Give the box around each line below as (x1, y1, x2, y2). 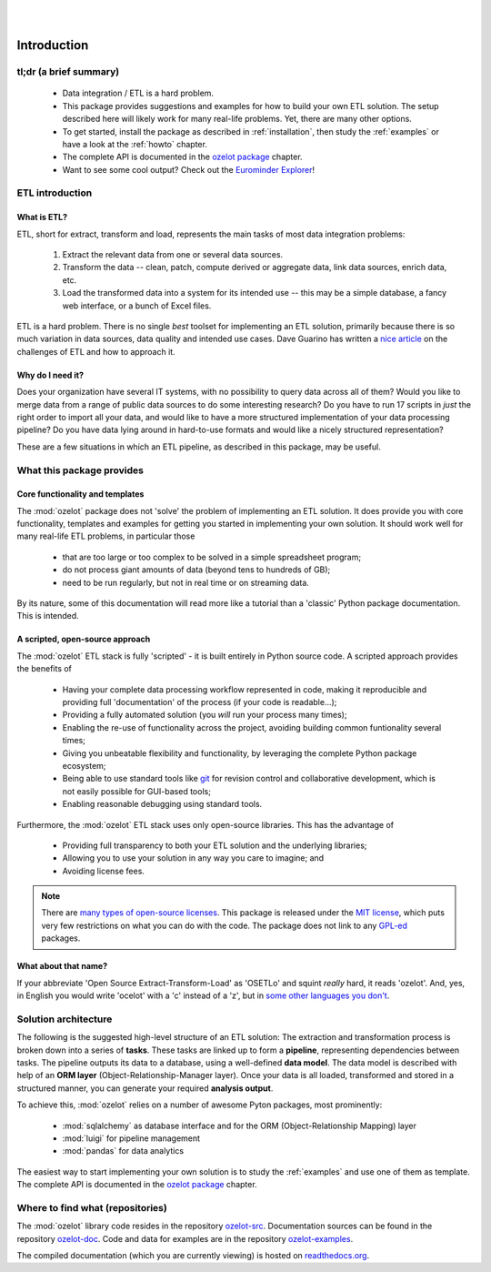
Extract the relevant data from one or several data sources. (62, 249, 284, 260)
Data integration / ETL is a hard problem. (62, 87, 214, 99)
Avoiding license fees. (62, 865, 145, 876)
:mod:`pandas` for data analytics (62, 1146, 185, 1156)
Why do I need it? (16, 369, 85, 380)
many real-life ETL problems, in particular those (16, 530, 195, 541)
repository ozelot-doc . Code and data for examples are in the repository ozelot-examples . (16, 1233, 354, 1244)
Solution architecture (16, 1013, 113, 1025)
